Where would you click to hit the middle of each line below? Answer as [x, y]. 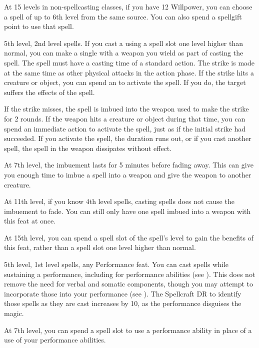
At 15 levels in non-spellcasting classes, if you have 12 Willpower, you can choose [128, 6]
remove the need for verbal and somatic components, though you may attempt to [129, 284]
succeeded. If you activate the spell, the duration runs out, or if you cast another [128, 138]
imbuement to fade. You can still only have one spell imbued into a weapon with [127, 211]
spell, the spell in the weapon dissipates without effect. [88, 148]
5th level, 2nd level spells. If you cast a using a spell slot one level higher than [124, 43]
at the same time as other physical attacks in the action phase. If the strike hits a [129, 72]
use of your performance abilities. [55, 340]
